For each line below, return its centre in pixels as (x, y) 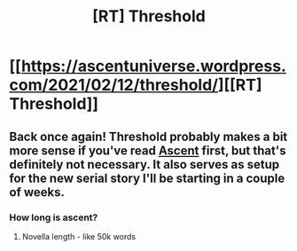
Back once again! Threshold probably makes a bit (148, 136)
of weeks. (37, 192)
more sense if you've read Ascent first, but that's (148, 150)
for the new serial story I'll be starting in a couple (147, 178)
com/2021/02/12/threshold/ (114, 85)
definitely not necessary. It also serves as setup (145, 165)
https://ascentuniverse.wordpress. (153, 66)
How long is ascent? (54, 217)
